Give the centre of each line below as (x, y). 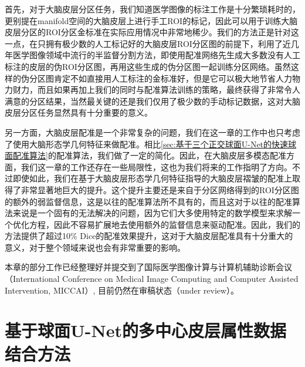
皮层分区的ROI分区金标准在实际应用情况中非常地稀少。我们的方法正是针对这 (152, 32)
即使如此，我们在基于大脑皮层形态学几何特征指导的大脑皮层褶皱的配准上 (152, 178)
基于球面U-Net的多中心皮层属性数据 (145, 330)
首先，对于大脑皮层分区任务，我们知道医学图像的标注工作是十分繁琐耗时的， (152, 9)
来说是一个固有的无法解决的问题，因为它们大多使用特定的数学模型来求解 (152, 213)
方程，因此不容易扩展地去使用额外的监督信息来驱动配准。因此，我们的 (165, 224)
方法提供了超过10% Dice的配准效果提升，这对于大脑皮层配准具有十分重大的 (149, 236)
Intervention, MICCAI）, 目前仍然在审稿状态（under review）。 (122, 290)
